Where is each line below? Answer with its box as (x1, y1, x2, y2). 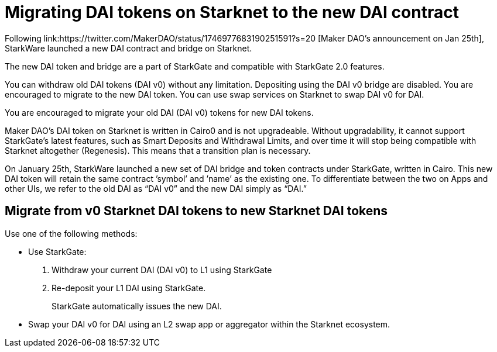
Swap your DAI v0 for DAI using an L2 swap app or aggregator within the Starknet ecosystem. (28, 319, 390, 329)
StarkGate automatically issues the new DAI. (52, 301, 222, 311)
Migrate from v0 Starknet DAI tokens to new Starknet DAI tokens (5, 203, 388, 219)
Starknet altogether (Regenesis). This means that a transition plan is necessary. (5, 145, 311, 156)
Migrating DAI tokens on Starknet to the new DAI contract (5, 2, 459, 22)
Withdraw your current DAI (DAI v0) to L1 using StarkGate (52, 264, 272, 275)
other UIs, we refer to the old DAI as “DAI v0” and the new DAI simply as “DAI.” (5, 183, 307, 194)
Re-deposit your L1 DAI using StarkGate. (52, 282, 206, 293)
